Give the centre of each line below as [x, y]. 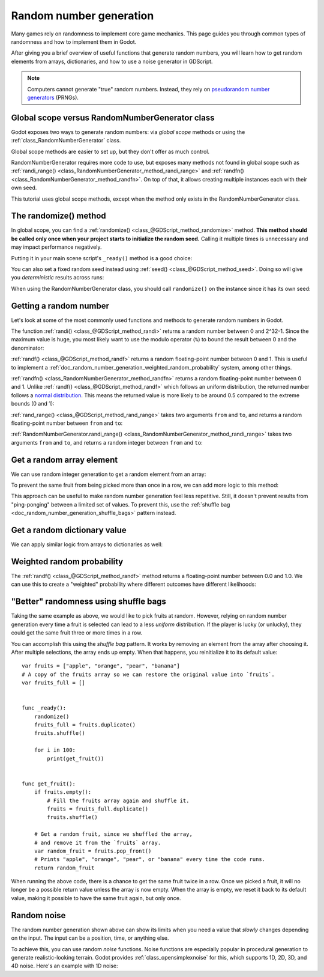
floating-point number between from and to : [67, 423]
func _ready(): [44, 708]
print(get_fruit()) [76, 758]
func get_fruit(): [49, 784]
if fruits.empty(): [63, 792]
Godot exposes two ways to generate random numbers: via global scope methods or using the [128, 132]
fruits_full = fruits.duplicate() [85, 725]
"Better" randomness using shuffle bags [88, 602]
